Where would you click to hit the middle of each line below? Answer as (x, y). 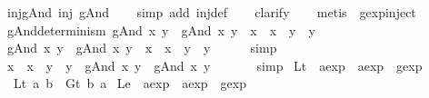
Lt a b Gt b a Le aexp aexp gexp (130, 83)
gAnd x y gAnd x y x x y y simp (142, 48)
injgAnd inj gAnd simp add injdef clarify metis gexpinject (211, 12)
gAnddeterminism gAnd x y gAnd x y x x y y (161, 29)
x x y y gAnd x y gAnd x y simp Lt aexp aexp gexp (214, 65)
